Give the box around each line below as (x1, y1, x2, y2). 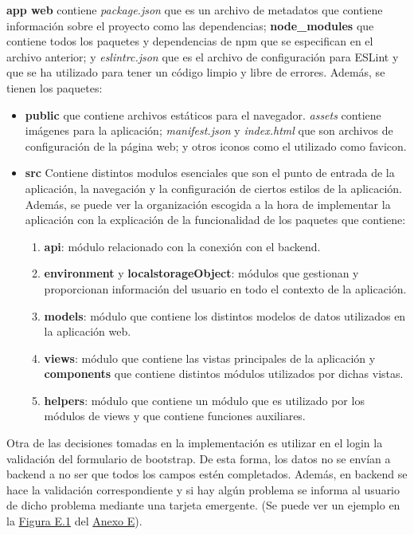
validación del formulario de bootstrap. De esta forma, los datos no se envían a (6, 450, 391, 466)
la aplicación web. (44, 323, 131, 340)
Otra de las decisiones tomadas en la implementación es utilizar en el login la (6, 435, 383, 451)
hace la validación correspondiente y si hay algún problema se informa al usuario (6, 481, 400, 498)
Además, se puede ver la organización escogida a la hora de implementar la (25, 195, 391, 212)
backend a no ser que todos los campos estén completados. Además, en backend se (6, 466, 408, 482)
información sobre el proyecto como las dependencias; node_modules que (6, 17, 374, 33)
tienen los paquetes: (6, 79, 103, 96)
